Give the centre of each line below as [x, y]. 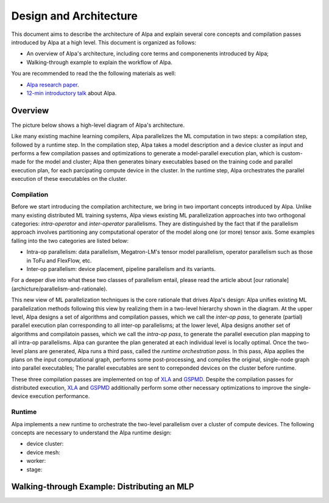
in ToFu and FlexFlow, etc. [59, 260]
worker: [36, 461]
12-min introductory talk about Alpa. [72, 93]
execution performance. [60, 396]
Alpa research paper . [53, 85]
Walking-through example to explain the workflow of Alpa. [100, 62]
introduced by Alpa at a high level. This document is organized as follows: [104, 42]
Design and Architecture [75, 16]
